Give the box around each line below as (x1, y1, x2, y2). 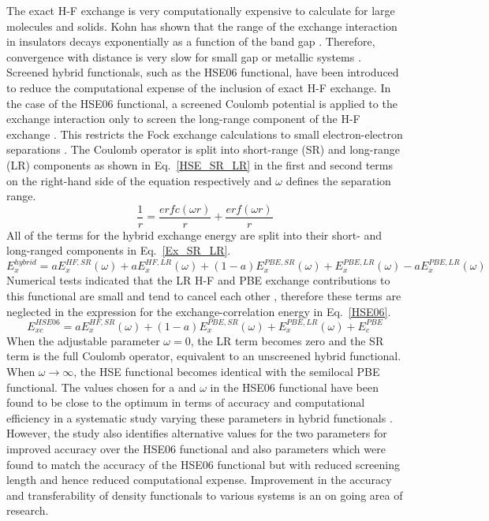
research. (6, 502, 49, 519)
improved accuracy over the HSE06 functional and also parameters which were (6, 440, 386, 456)
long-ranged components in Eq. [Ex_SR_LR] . (6, 242, 231, 259)
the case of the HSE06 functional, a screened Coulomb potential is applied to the (6, 95, 398, 111)
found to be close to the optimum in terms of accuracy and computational (6, 394, 365, 411)
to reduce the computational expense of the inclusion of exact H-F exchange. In (6, 79, 391, 95)
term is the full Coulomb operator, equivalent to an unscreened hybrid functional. (6, 348, 401, 364)
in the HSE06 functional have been (210, 378, 379, 395)
